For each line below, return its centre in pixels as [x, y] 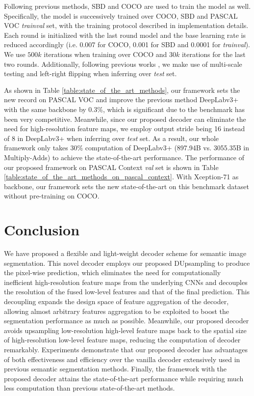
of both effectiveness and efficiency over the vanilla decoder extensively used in [122, 359]
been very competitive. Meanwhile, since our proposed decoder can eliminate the [125, 119]
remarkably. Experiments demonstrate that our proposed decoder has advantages [126, 349]
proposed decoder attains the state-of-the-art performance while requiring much [124, 378]
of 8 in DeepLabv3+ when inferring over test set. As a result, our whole [112, 138]
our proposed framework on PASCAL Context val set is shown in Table [111, 167]
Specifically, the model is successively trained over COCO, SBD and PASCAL [121, 15]
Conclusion [42, 230]
